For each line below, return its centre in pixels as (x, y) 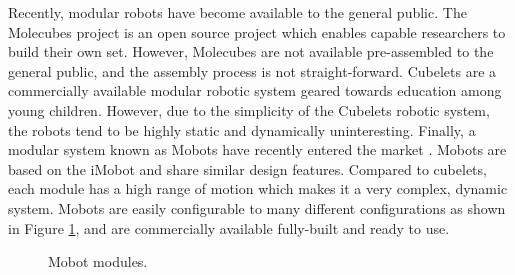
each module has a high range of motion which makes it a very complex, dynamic (258, 188)
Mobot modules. (98, 261)
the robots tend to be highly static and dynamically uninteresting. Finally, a (242, 129)
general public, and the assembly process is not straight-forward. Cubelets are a (252, 70)
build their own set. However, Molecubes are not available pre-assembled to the (251, 51)
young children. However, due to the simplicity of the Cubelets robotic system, (249, 109)
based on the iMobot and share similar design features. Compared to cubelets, (247, 168)
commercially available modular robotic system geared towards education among (255, 90)
